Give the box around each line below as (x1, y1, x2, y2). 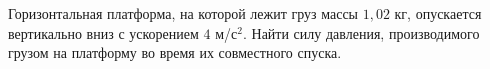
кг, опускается (394, 3, 482, 23)
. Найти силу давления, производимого (242, 22, 480, 43)
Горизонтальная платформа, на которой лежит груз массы (8, 3, 359, 23)
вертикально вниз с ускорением (8, 22, 199, 43)
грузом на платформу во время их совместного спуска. (8, 42, 342, 63)
